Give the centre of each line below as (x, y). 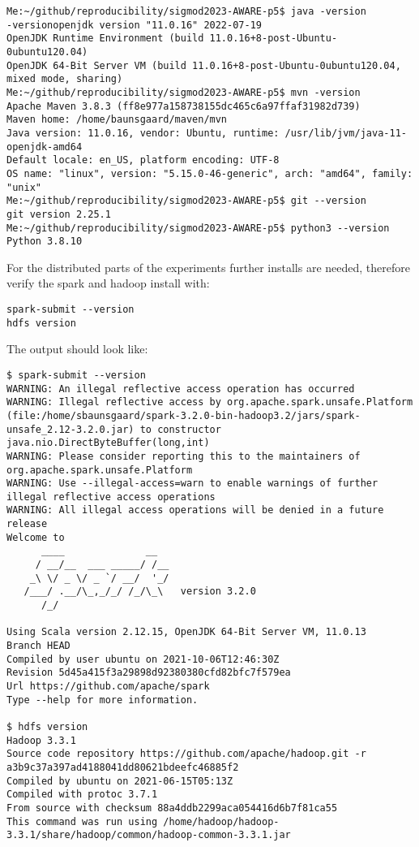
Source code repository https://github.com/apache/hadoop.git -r (186, 754)
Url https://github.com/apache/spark (108, 686)
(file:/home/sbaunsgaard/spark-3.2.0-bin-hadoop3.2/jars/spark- (184, 415)
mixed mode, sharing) (65, 79)
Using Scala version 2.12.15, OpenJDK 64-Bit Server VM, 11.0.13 (186, 632)
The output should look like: (77, 349)
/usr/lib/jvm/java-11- (346, 133)
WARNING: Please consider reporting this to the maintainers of (184, 456)
